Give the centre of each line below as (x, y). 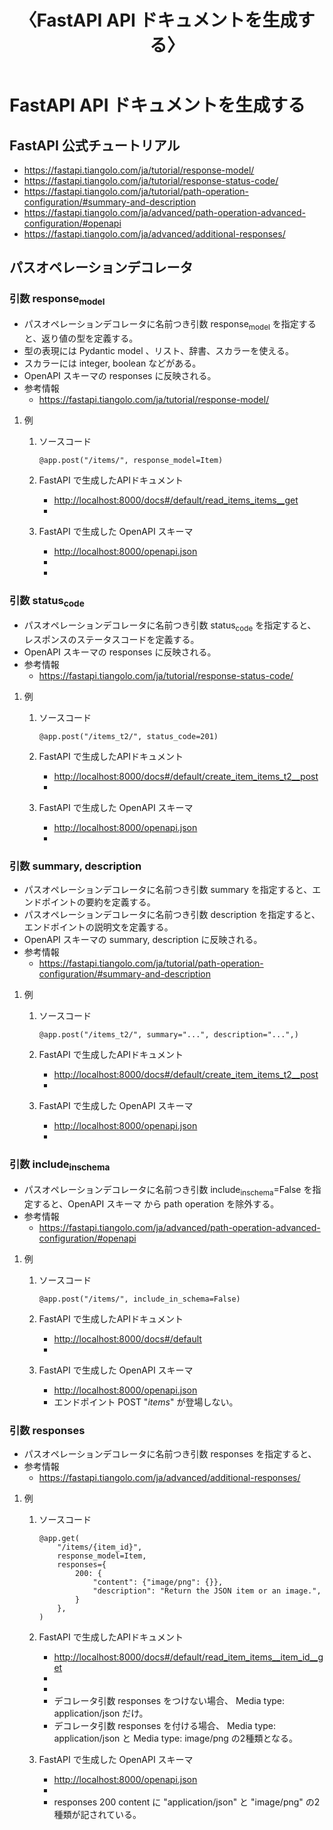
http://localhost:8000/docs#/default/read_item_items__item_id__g (188, 1657)
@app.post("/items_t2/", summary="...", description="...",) (168, 1035)
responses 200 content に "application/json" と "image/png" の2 (187, 1802)
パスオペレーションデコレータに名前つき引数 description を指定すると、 (172, 915)
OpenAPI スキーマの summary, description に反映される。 (143, 940)
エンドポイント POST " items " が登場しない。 (146, 1402)
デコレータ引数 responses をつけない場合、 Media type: (169, 1701)
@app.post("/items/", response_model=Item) (131, 460)
